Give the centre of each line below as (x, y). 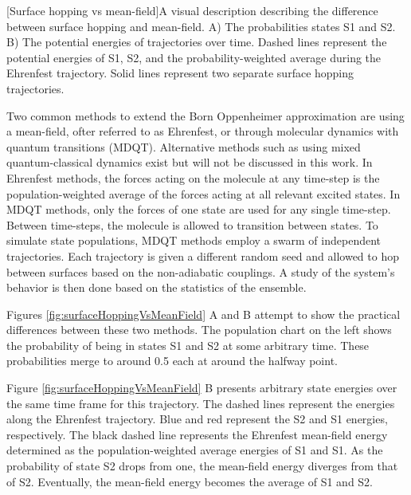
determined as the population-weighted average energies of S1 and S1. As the (195, 450)
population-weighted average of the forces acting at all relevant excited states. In (204, 193)
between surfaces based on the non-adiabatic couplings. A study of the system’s (201, 271)
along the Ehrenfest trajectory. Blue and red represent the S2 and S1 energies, (197, 419)
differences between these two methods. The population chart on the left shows (199, 330)
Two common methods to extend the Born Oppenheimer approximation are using (205, 115)
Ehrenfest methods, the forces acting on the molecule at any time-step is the (193, 177)
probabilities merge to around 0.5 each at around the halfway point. (172, 361)
